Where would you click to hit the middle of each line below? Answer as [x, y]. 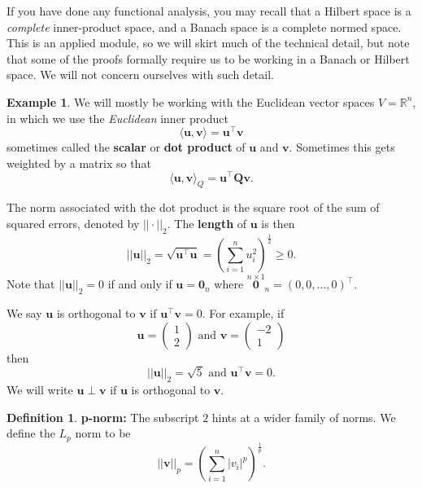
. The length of [207, 223]
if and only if [140, 284]
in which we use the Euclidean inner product [117, 118]
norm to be [103, 433]
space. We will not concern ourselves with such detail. [140, 75]
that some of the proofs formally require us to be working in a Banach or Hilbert [208, 58]
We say [24, 313]
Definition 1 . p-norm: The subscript [103, 417]
